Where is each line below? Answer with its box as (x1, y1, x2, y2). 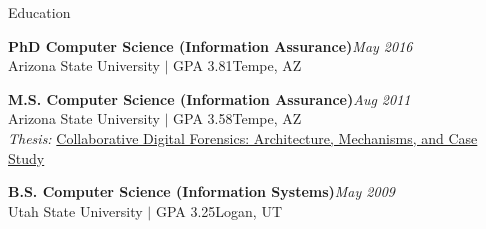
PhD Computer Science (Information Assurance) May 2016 (8, 35, 413, 56)
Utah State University (8, 200, 143, 221)
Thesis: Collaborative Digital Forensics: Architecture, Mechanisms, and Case (8, 127, 478, 148)
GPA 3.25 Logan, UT (155, 200, 283, 221)
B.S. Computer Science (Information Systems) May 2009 (8, 181, 395, 202)
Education (8, 2, 71, 22)
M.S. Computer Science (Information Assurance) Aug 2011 (8, 88, 411, 109)
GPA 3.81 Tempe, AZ (173, 55, 302, 76)
